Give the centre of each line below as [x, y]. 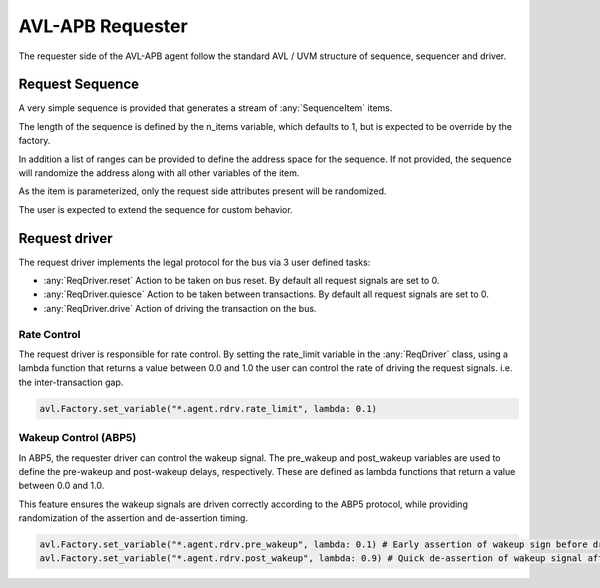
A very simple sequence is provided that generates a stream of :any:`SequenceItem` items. [205, 108]
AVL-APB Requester [103, 26]
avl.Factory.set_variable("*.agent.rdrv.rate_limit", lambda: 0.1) [208, 408]
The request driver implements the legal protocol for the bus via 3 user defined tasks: [194, 262]
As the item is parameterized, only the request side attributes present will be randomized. [202, 191]
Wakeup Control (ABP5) [77, 438]
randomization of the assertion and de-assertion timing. [133, 518]
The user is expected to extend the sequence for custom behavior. [156, 209]
